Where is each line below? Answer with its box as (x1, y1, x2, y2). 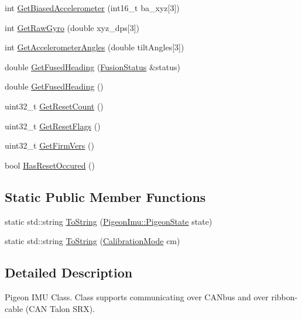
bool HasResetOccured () (5, 159, 95, 171)
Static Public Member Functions (5, 187, 206, 205)
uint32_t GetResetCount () (5, 100, 104, 112)
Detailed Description (5, 263, 133, 282)
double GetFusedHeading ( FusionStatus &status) (5, 60, 180, 73)
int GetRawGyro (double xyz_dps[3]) (5, 21, 139, 33)
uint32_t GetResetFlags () (5, 119, 101, 132)
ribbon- (271, 290, 298, 303)
